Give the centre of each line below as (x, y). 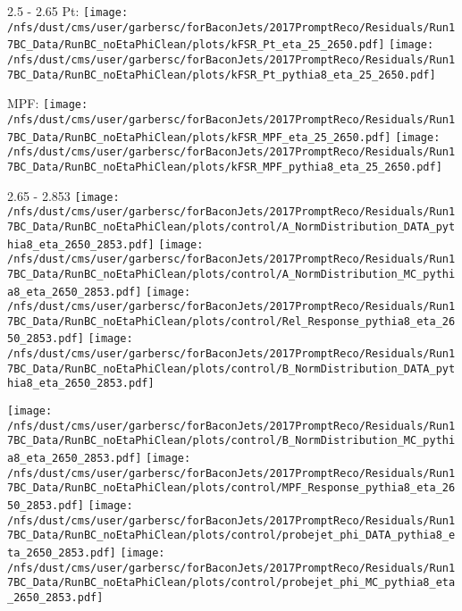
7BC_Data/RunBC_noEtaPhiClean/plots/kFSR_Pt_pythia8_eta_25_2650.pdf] (222, 75)
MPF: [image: (48, 103)
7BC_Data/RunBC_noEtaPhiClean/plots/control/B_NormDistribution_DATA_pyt (231, 368)
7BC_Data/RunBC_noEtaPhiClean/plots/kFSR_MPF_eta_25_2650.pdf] (199, 137)
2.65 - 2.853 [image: (63, 195)
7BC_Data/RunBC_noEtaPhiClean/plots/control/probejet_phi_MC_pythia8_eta (231, 583)
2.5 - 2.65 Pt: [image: (68, 11)
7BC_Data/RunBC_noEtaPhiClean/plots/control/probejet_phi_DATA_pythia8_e (231, 536)
